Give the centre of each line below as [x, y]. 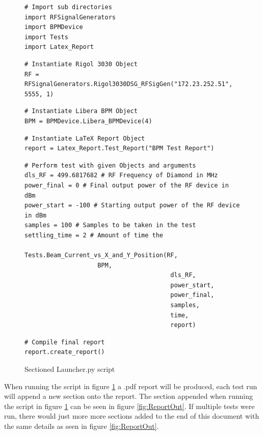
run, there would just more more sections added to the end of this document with [132, 416]
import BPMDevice [54, 27]
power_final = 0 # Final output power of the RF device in [127, 185]
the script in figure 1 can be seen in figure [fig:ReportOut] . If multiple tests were [129, 406]
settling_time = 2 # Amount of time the [94, 235]
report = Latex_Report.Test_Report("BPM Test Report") [120, 148]
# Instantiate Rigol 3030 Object [81, 64]
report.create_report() [65, 352]
